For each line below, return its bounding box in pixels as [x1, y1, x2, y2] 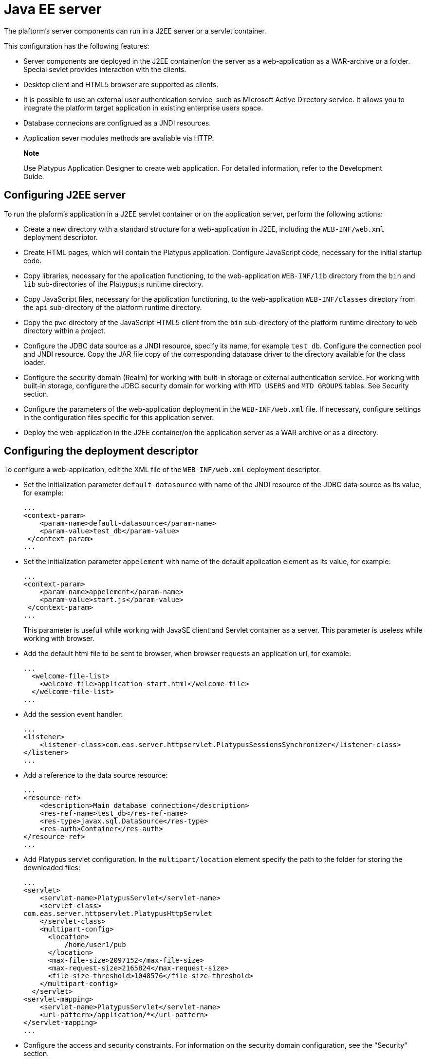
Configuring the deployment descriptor [4, 445, 199, 457]
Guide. [23, 172, 44, 181]
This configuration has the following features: [4, 41, 149, 50]
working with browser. [23, 634, 94, 643]
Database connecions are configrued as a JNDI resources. [23, 118, 211, 127]
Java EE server [4, 1, 102, 18]
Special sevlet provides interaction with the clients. [23, 65, 186, 73]
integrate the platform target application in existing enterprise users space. [23, 103, 263, 112]
